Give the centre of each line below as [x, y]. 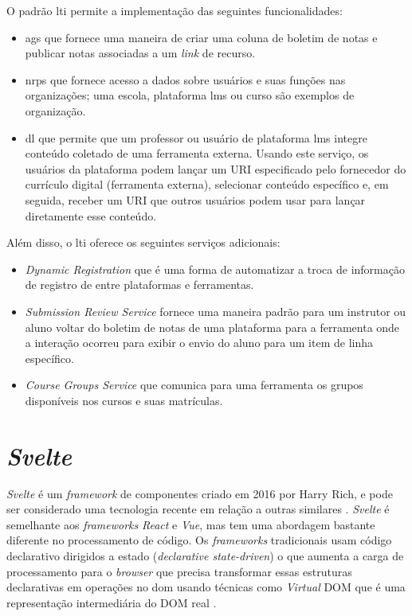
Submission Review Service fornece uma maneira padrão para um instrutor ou [216, 311]
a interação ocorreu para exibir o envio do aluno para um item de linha [199, 343]
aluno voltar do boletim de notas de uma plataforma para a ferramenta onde [212, 327]
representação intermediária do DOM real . [112, 602]
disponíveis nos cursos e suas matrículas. [124, 400]
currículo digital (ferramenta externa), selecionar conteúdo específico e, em [207, 184]
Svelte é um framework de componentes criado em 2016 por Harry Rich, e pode [200, 493]
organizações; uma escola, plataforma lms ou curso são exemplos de [190, 95]
